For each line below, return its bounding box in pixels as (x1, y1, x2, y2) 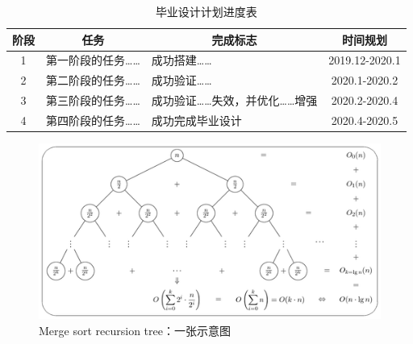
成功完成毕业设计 (151, 111, 242, 128)
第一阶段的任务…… (46, 52, 140, 68)
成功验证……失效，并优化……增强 (151, 92, 318, 109)
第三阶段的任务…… (46, 92, 140, 109)
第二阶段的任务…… (46, 72, 140, 89)
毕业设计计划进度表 (155, 3, 257, 19)
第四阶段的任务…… (46, 111, 140, 128)
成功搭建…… (151, 52, 212, 68)
